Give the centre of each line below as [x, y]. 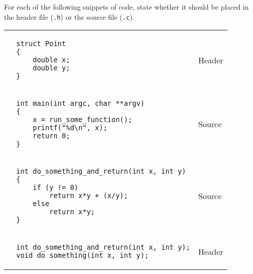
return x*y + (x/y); [89, 196]
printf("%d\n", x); [70, 128]
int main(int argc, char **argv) [80, 104]
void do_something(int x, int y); [82, 256]
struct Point [41, 44]
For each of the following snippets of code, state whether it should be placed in [126, 7]
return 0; [51, 136]
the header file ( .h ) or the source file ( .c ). [69, 16]
